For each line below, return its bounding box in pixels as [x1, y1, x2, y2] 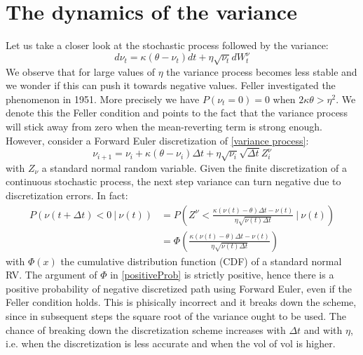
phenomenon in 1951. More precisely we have [6, 91, 200, 106]
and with [303, 322, 343, 337]
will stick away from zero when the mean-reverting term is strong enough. [6, 119, 322, 133]
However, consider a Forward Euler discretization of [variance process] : [6, 133, 309, 147]
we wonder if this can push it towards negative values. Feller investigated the [6, 78, 336, 93]
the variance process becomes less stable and [166, 64, 357, 79]
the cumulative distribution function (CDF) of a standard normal [60, 253, 342, 268]
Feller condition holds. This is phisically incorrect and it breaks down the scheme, [6, 295, 357, 309]
